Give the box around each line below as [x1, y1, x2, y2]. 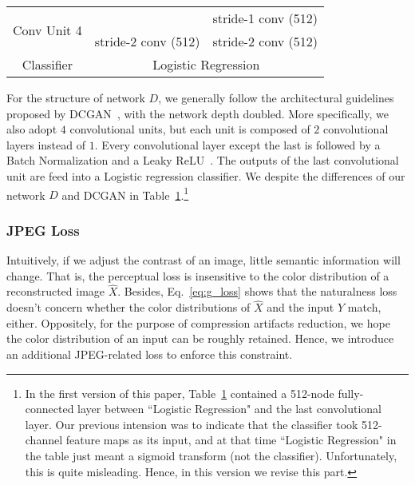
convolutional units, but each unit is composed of [69, 121, 310, 137]
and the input [267, 299, 334, 316]
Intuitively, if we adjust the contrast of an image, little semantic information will [6, 252, 401, 268]
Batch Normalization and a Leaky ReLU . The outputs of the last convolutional [6, 152, 399, 169]
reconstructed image [6, 283, 105, 300]
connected [25, 400, 74, 417]
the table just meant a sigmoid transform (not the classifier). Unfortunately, [25, 447, 397, 463]
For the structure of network [6, 89, 145, 105]
